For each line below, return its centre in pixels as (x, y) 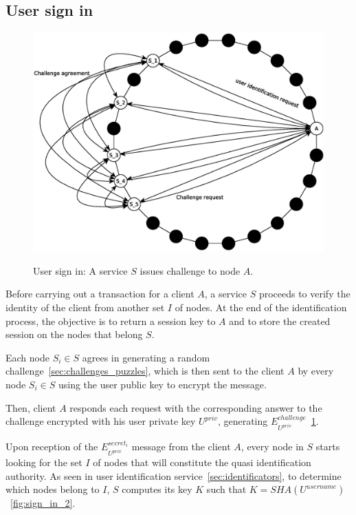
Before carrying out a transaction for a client (100, 294)
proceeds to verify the (304, 294)
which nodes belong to (53, 489)
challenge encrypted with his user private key (101, 421)
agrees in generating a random (146, 357)
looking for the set (44, 462)
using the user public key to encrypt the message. (162, 384)
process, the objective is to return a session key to (111, 320)
